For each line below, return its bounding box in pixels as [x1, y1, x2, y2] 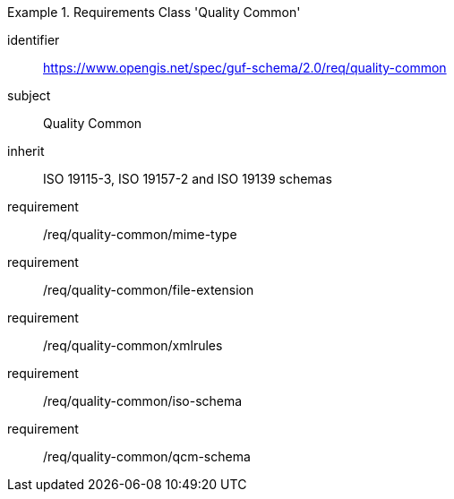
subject [7, 88, 51, 103]
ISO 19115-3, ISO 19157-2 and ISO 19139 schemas [43, 171, 332, 186]
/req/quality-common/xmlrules [43, 338, 223, 353]
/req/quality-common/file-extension [43, 282, 254, 297]
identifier [7, 32, 60, 47]
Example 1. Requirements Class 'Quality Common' [7, 4, 301, 20]
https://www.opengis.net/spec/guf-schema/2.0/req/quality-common [43, 60, 447, 75]
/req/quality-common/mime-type [43, 227, 237, 242]
